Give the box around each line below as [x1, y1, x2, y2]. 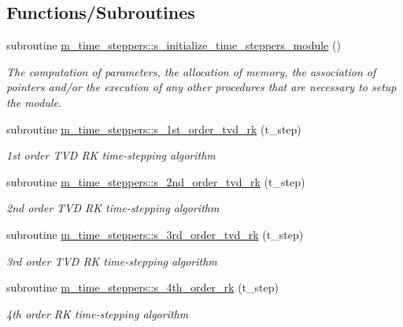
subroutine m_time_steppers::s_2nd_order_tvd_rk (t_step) [6, 173, 305, 189]
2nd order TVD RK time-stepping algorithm [6, 200, 220, 216]
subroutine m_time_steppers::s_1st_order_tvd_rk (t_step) [6, 120, 301, 137]
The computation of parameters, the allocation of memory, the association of [6, 63, 376, 79]
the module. [6, 94, 62, 110]
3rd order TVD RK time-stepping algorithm [6, 252, 217, 269]
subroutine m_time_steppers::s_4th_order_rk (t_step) [6, 279, 279, 296]
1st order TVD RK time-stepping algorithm [6, 147, 216, 163]
